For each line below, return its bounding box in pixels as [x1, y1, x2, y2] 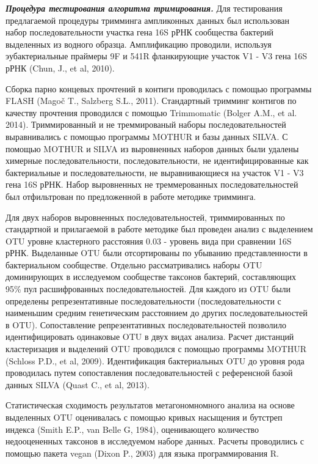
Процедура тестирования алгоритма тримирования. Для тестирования [5, 2, 283, 14]
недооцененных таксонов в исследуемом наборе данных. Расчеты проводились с [5, 435, 305, 447]
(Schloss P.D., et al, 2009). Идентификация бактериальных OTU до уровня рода [5, 354, 305, 367]
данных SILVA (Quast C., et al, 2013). [5, 378, 150, 391]
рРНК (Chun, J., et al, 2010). [5, 61, 115, 74]
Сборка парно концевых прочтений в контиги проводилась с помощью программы [5, 82, 312, 95]
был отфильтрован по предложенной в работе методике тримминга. [5, 190, 256, 202]
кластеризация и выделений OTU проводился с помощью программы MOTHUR [5, 342, 307, 355]
